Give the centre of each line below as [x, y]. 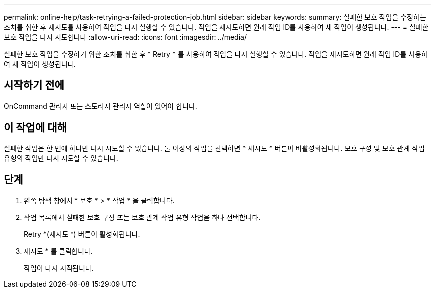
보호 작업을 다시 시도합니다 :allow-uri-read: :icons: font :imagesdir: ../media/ [125, 37]
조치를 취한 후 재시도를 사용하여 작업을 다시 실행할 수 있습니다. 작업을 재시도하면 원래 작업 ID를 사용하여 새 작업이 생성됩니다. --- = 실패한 [216, 27]
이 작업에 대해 [35, 128]
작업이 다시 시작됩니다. [59, 268]
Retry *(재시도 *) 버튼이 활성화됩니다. [82, 234]
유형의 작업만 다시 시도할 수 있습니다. [61, 158]
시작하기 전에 [34, 85]
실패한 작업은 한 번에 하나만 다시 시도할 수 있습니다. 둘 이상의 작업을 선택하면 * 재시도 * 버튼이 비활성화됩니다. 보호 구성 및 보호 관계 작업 [214, 148]
